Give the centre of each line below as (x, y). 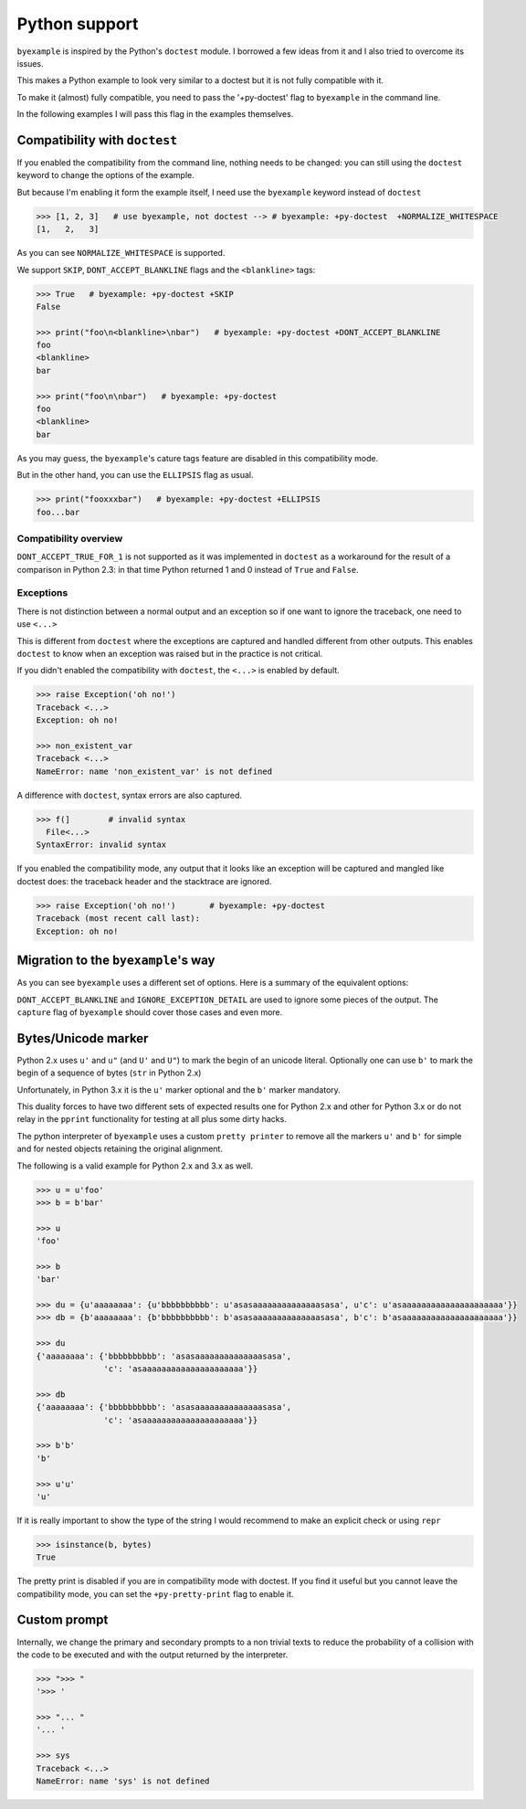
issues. (31, 63)
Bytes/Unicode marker (83, 1038)
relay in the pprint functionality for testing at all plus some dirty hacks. (152, 1119)
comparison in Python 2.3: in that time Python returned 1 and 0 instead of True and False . (188, 569)
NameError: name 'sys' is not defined (123, 1781)
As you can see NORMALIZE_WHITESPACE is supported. (121, 253)
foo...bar (58, 512)
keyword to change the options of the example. (106, 175)
